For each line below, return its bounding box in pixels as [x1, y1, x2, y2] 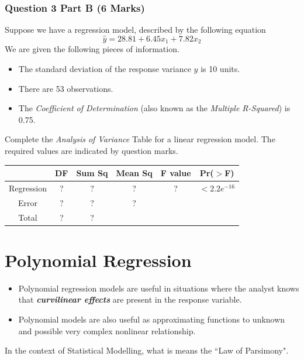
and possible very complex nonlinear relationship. [18, 324, 196, 337]
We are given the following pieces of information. [5, 43, 179, 55]
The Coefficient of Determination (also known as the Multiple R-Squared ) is [18, 102, 291, 114]
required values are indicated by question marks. [5, 145, 178, 157]
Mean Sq [116, 167, 153, 179]
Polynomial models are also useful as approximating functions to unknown [18, 313, 285, 325]
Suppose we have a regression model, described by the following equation [5, 23, 266, 36]
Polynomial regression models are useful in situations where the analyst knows [18, 282, 299, 294]
